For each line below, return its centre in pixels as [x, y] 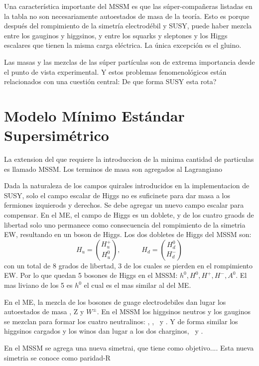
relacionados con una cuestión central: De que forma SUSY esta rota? [110, 81]
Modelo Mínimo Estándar [94, 115]
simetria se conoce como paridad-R [57, 357]
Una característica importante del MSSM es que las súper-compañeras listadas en [128, 6]
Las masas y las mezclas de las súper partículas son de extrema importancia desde [129, 61]
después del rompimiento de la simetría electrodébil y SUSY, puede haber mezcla [128, 26]
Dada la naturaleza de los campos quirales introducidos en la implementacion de [127, 185]
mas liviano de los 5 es [38, 285]
